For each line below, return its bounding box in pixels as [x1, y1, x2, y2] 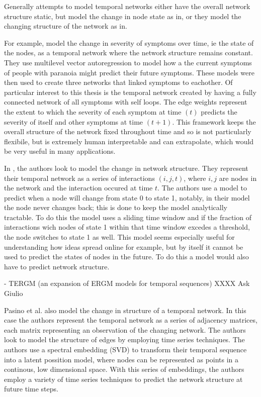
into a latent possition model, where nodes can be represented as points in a [4, 354, 239, 364]
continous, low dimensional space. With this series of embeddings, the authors [4, 364, 244, 374]
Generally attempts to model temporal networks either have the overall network [4, 1, 250, 11]
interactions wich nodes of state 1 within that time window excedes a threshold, [4, 222, 250, 232]
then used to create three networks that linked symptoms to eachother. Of [4, 77, 233, 87]
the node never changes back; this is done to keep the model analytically [4, 202, 227, 213]
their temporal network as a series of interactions [4, 172, 155, 183]
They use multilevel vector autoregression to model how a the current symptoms [4, 57, 252, 67]
